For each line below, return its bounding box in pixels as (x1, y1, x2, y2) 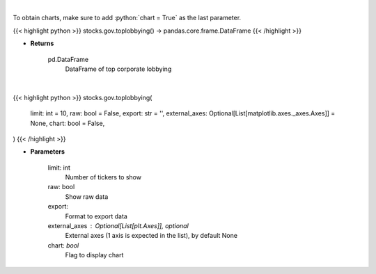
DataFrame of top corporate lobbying (65, 65, 172, 73)
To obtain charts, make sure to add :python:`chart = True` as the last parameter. (13, 14, 242, 22)
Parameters (30, 147, 65, 156)
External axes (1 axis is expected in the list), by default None (65, 232, 238, 240)
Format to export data (65, 212, 128, 220)
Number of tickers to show (65, 173, 142, 182)
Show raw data (65, 192, 109, 201)
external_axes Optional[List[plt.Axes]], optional (47, 222, 189, 230)
